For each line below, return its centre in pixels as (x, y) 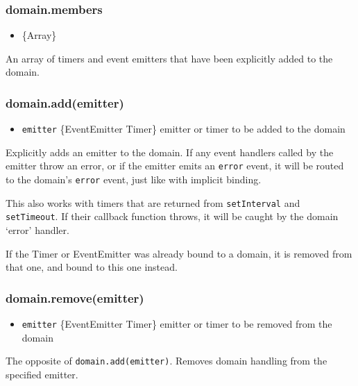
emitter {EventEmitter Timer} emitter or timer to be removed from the (177, 324)
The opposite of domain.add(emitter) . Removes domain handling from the (167, 361)
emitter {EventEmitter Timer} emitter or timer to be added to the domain (184, 129)
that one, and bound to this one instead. (92, 267)
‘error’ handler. (37, 230)
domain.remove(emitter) (75, 297)
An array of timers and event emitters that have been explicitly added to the (169, 58)
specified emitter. (42, 374)
